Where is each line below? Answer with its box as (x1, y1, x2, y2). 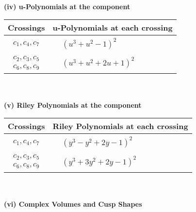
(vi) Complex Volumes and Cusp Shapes (4, 198, 142, 209)
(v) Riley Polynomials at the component (4, 100, 142, 110)
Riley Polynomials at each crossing (52, 120, 188, 131)
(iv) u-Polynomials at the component (4, 1, 131, 11)
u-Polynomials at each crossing (52, 21, 173, 33)
